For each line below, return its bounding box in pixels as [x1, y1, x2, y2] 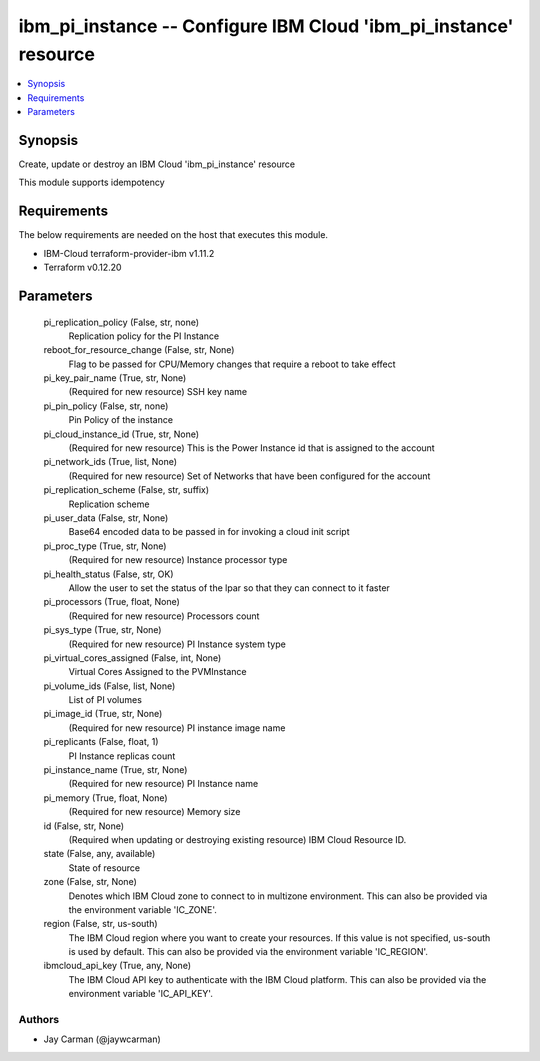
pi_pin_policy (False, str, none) [43, 400, 169, 412]
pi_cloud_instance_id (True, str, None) [43, 428, 200, 440]
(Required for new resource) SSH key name [68, 386, 248, 398]
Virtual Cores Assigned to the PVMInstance [68, 666, 247, 678]
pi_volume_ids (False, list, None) [43, 680, 176, 692]
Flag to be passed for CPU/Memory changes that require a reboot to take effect [68, 358, 396, 370]
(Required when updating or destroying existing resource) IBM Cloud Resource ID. [68, 833, 407, 845]
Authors [18, 1013, 60, 1027]
